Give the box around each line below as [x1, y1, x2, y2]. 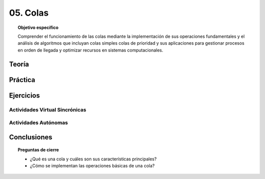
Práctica [9, 76, 35, 84]
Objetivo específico [18, 25, 59, 30]
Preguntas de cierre [18, 147, 59, 153]
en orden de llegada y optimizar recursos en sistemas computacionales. [18, 47, 163, 53]
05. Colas [9, 7, 49, 18]
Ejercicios [9, 91, 40, 100]
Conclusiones [9, 133, 53, 141]
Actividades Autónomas [9, 119, 68, 126]
